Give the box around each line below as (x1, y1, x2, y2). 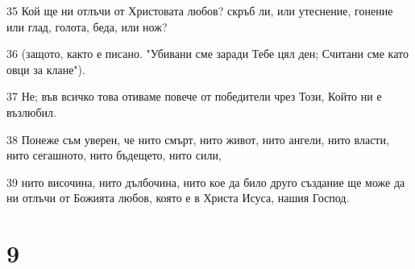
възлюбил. (6, 103, 56, 120)
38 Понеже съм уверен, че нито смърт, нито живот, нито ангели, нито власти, (6, 130, 389, 147)
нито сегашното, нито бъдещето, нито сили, (6, 147, 222, 163)
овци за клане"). (6, 60, 85, 77)
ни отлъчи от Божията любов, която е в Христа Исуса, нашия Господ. (6, 189, 350, 206)
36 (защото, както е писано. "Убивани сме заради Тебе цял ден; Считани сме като (6, 45, 409, 62)
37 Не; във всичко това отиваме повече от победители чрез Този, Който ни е (6, 88, 382, 105)
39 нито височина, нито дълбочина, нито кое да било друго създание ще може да (6, 173, 405, 190)
